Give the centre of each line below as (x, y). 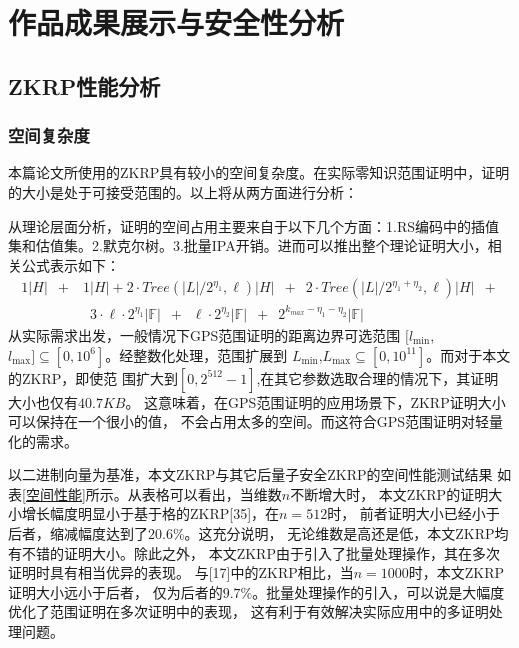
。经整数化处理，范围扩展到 (196, 354)
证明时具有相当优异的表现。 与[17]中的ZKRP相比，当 (181, 572)
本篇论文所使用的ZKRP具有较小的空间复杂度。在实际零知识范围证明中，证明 (259, 172)
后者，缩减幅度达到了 (78, 533)
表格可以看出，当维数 (211, 493)
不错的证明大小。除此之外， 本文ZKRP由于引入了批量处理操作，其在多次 (260, 552)
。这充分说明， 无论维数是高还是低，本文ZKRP (339, 533)
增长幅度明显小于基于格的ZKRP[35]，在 (150, 513)
